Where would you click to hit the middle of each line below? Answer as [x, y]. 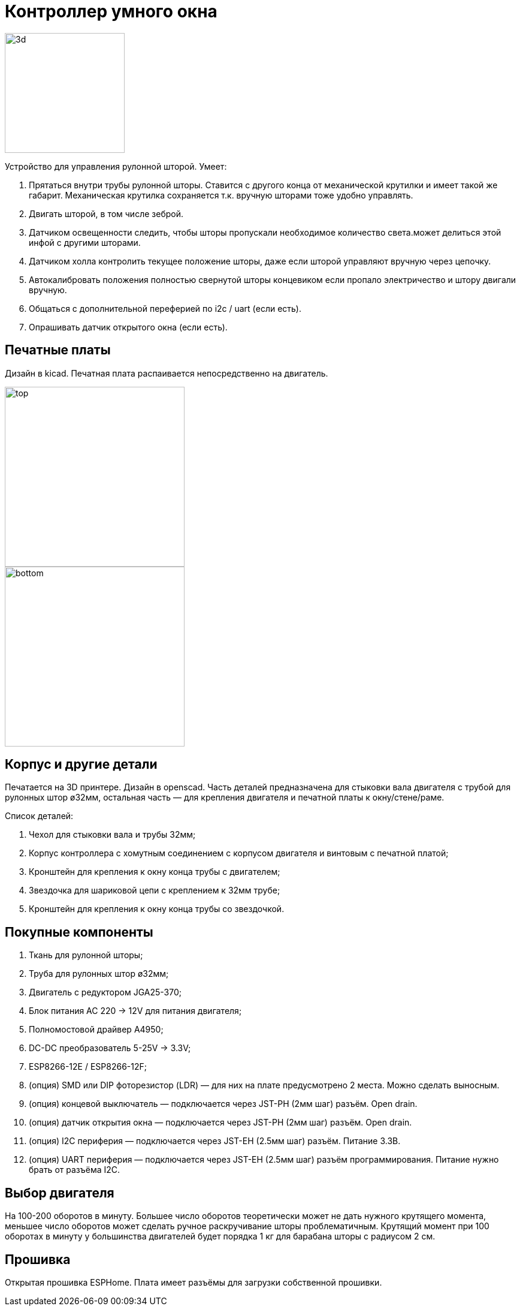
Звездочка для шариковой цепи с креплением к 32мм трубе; [155, 890]
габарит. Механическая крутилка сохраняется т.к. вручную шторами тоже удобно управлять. [221, 195]
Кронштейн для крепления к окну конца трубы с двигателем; [155, 872]
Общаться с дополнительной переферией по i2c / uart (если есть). [165, 308]
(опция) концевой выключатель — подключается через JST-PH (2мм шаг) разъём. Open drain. [223, 1104]
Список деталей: [39, 816]
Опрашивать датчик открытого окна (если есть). [128, 327]
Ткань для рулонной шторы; [86, 955]
